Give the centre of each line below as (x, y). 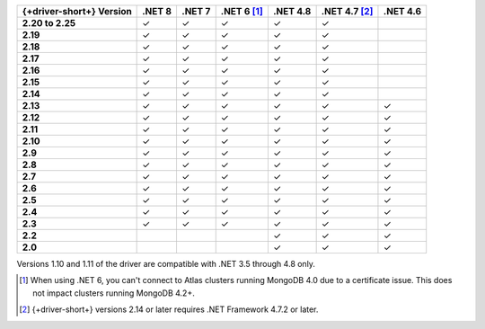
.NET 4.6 (402, 11)
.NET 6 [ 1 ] (242, 11)
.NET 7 (196, 11)
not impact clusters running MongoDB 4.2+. (114, 293)
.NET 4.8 (292, 11)
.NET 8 (157, 11)
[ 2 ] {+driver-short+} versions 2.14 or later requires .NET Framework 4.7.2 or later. (169, 309)
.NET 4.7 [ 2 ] (347, 11)
